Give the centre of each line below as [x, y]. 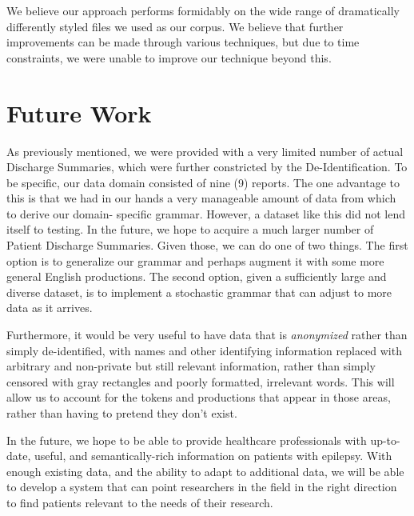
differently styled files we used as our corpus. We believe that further [175, 26]
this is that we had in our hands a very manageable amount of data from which [201, 198]
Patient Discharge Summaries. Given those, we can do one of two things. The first [207, 245]
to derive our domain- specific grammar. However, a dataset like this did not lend [206, 213]
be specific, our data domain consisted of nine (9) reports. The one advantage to [203, 182]
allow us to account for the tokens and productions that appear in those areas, [199, 397]
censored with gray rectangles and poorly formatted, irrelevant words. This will [201, 381]
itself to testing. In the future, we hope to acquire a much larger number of [190, 229]
